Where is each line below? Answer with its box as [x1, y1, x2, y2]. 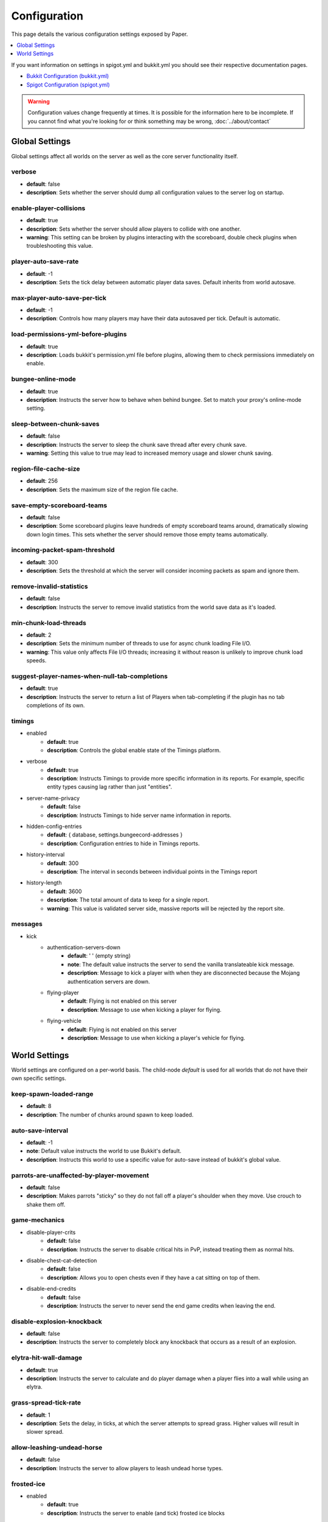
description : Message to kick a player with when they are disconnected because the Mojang [67, 969, 300, 977]
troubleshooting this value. [26, 242, 94, 250]
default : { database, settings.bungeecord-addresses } [47, 831, 183, 838]
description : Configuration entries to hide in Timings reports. [47, 840, 200, 847]
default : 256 [26, 477, 58, 485]
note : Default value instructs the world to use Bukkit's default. [26, 1148, 182, 1155]
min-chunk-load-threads [11, 619, 87, 627]
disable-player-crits [26, 1229, 76, 1236]
